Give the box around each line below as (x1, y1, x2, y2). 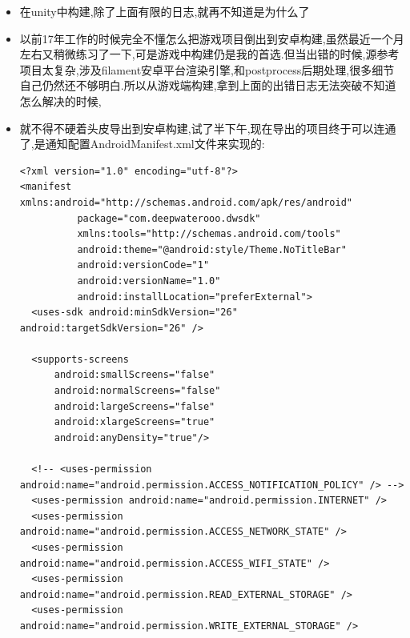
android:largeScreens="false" (54, 400, 215, 412)
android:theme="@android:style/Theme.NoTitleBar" (77, 243, 347, 255)
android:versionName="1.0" (77, 275, 221, 287)
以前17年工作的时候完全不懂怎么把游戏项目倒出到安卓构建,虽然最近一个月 (19, 30, 404, 46)
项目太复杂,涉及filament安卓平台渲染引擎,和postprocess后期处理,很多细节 (19, 61, 395, 78)
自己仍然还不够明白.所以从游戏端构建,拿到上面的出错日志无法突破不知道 (19, 77, 396, 94)
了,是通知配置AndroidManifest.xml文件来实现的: (19, 135, 265, 152)
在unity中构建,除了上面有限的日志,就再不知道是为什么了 (19, 3, 310, 19)
